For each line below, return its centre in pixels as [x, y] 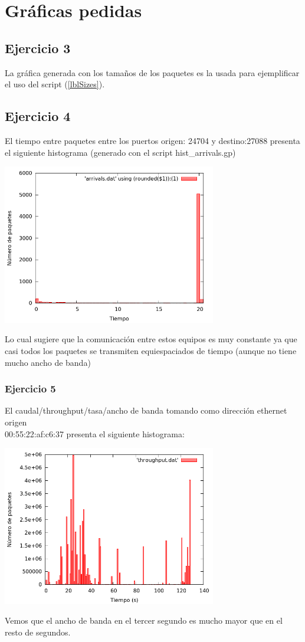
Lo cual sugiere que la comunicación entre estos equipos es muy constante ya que [151, 339]
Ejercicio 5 [30, 389]
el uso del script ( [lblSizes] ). [55, 84]
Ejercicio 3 [38, 48]
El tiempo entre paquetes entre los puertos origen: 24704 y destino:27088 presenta [152, 140]
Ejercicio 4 [38, 116]
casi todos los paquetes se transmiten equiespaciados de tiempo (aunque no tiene [151, 350]
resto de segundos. [38, 632]
